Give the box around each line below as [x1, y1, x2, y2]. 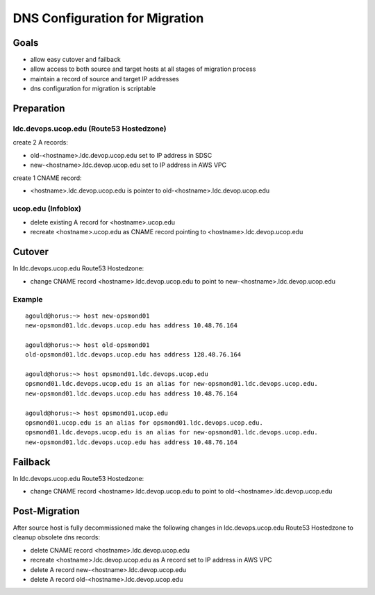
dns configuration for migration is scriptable [30, 84, 156, 93]
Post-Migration [12, 505, 80, 517]
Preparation [12, 103, 65, 115]
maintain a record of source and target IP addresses [30, 74, 180, 83]
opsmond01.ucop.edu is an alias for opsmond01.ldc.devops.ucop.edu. [25, 419, 263, 427]
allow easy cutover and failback [30, 56, 121, 64]
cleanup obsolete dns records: [12, 533, 101, 541]
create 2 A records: [12, 138, 69, 147]
